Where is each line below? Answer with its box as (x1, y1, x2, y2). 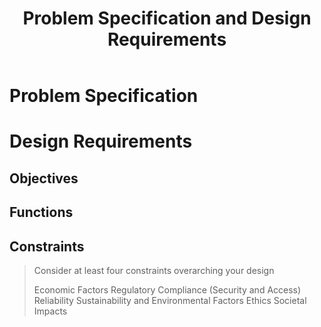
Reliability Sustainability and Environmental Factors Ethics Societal (33, 294, 307, 306)
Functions (9, 204, 74, 221)
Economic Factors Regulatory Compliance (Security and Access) (33, 283, 302, 296)
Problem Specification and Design (22, 7, 312, 30)
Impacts (33, 305, 68, 317)
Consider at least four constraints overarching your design (33, 264, 275, 276)
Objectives (9, 170, 79, 187)
